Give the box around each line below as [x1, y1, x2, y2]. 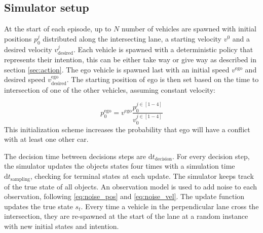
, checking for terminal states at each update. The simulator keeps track [30, 171, 254, 181]
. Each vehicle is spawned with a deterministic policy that [73, 44, 253, 54]
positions [4, 33, 32, 44]
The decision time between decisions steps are [4, 150, 146, 161]
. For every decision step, [172, 150, 250, 161]
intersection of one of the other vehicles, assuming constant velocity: [4, 84, 215, 95]
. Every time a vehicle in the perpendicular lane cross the [81, 201, 259, 211]
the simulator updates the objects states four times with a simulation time [4, 161, 235, 171]
